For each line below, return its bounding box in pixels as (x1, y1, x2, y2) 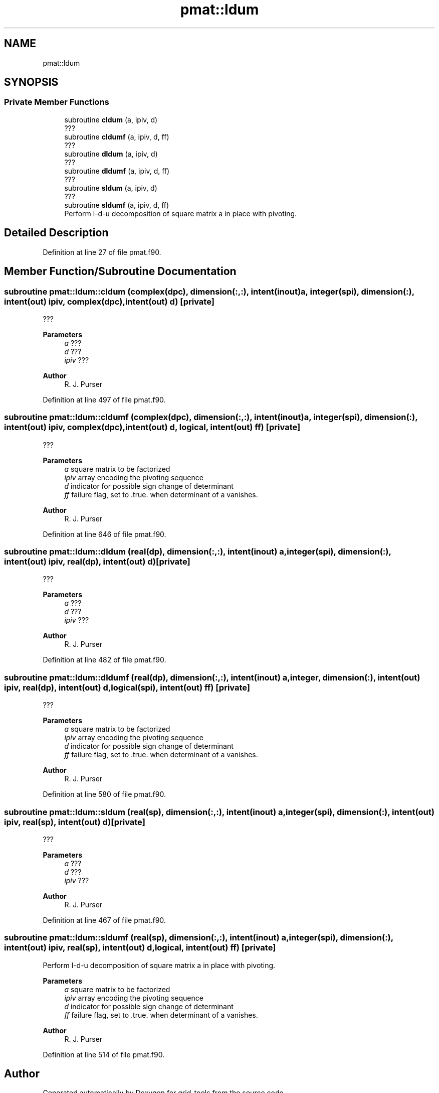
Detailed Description (4, 226, 109, 239)
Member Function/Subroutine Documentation (4, 265, 237, 278)
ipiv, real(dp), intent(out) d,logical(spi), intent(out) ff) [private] (4, 682, 250, 693)
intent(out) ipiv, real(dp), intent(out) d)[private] (4, 557, 190, 567)
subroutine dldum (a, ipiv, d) (64, 149, 158, 158)
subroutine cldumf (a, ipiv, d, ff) (64, 132, 169, 141)
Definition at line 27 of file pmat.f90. (43, 247, 161, 256)
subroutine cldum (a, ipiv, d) (64, 115, 158, 124)
